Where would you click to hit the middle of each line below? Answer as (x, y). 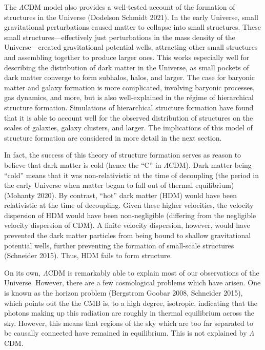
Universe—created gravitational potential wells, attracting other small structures (131, 47)
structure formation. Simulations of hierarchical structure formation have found (129, 107)
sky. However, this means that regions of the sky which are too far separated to (129, 323)
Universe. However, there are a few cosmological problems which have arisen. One (132, 283)
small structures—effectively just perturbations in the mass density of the (120, 37)
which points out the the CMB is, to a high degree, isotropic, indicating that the (131, 303)
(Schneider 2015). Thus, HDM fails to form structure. (88, 255)
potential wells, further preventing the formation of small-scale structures (119, 245)
